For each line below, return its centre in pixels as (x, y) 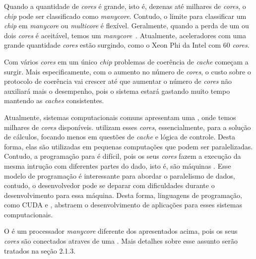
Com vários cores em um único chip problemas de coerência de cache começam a (126, 61)
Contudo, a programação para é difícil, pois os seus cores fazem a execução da (123, 156)
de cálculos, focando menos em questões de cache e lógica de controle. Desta (120, 137)
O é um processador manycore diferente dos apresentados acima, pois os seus (121, 231)
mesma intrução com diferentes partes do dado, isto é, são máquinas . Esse (118, 165)
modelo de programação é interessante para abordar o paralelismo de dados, (120, 175)
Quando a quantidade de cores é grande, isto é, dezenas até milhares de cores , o (125, 6)
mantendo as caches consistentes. (54, 100)
